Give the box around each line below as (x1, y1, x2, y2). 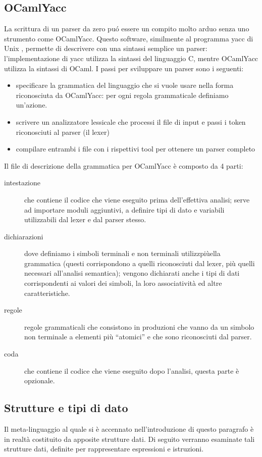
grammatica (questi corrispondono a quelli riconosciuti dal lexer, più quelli (24, 258, 255, 268)
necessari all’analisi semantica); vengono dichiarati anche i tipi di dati (24, 268, 240, 278)
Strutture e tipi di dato (4, 400, 128, 416)
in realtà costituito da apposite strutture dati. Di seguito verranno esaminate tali (4, 433, 255, 444)
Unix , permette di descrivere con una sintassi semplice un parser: (4, 43, 207, 54)
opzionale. (24, 375, 55, 386)
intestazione (4, 177, 41, 188)
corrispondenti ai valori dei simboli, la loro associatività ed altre (24, 278, 222, 288)
